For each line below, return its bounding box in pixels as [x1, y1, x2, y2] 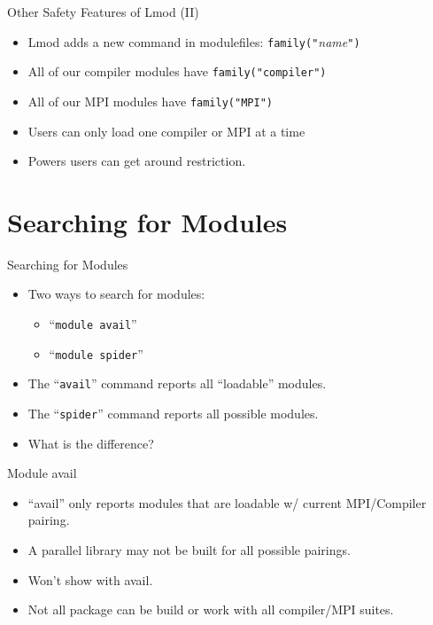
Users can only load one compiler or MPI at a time [27, 121, 305, 140]
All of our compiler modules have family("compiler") [27, 62, 327, 81]
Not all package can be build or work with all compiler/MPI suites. [27, 600, 394, 619]
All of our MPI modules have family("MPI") [27, 91, 273, 110]
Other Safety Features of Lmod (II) [7, 3, 199, 20]
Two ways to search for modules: [27, 285, 205, 303]
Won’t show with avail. [27, 570, 153, 589]
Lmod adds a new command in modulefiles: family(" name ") [27, 32, 360, 51]
